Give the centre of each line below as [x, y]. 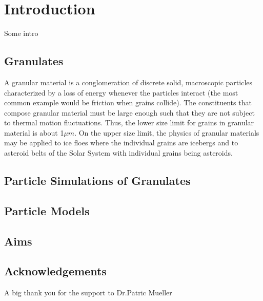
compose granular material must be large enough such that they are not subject [129, 112]
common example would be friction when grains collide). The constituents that [128, 102]
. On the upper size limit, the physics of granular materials [167, 132]
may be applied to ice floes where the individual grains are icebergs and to [121, 143]
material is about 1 [34, 132]
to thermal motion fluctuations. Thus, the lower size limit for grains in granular [129, 123]
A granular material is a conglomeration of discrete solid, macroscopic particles [128, 82]
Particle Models [47, 210]
